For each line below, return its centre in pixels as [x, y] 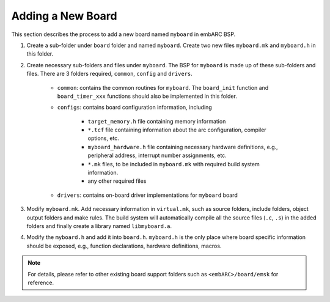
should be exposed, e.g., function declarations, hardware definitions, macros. [124, 246]
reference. [41, 282]
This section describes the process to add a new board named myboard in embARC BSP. [123, 34]
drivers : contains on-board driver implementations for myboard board [147, 195]
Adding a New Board [64, 16]
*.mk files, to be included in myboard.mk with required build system [174, 164]
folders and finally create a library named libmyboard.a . [99, 226]
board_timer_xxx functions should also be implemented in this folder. [147, 96]
